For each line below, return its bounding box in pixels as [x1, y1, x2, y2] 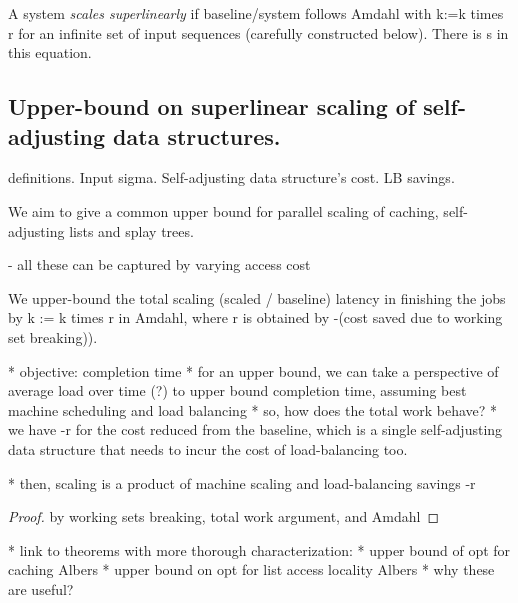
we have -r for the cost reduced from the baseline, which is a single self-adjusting [8, 419, 503, 440]
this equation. [8, 42, 92, 63]
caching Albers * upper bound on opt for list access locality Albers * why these [8, 559, 495, 580]
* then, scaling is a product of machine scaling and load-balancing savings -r [8, 472, 476, 493]
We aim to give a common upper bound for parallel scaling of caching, [8, 200, 439, 221]
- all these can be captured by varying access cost [8, 254, 311, 275]
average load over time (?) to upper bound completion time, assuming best [8, 380, 467, 401]
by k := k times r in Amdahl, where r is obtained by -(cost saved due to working [8, 307, 503, 328]
